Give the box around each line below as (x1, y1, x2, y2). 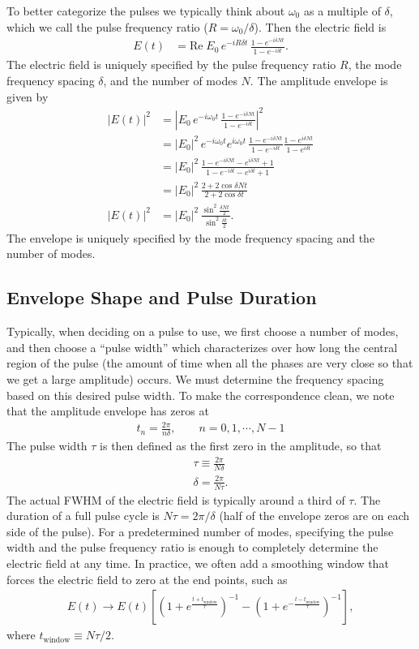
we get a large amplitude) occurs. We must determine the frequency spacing (6, 371, 384, 388)
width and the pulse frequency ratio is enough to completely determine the (6, 539, 378, 556)
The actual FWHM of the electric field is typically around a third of (6, 491, 345, 508)
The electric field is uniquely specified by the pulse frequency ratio (6, 56, 336, 73)
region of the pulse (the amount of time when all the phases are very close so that (6, 355, 413, 372)
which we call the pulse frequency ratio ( (6, 18, 208, 35)
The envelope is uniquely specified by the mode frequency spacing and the (6, 229, 375, 246)
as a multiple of (303, 2, 381, 19)
